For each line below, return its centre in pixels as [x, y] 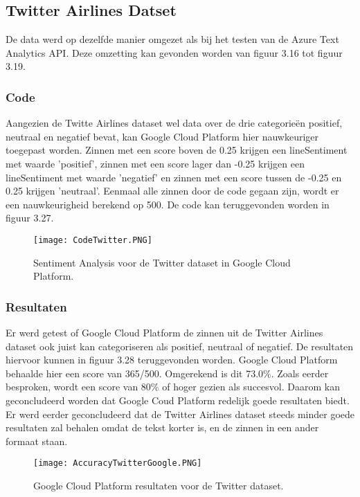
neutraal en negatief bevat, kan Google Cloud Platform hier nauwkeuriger [162, 136]
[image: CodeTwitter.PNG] [93, 240]
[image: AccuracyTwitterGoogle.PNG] [118, 463]
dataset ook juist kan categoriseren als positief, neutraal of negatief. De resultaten [180, 346]
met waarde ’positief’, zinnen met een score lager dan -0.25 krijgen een [155, 163]
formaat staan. [37, 441]
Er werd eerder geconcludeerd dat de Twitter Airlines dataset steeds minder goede [180, 414]
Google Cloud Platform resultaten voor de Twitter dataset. [159, 486]
